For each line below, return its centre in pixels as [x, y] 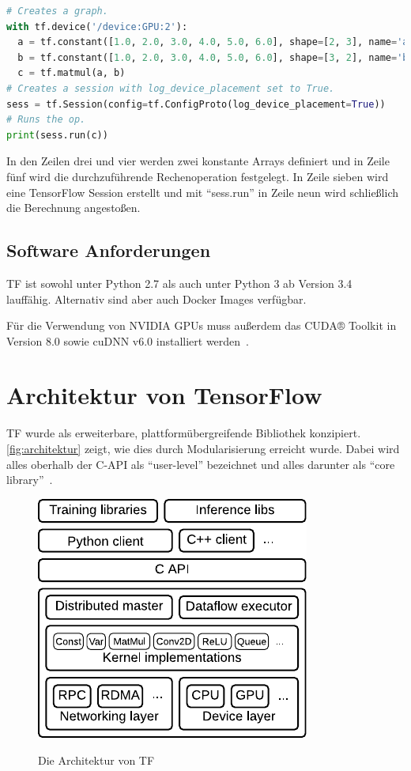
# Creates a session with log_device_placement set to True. [171, 88]
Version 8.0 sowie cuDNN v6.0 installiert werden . [128, 340]
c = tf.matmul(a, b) [72, 73]
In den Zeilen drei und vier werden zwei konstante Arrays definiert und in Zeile [198, 161]
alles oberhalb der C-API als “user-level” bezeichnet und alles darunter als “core [201, 464]
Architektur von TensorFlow [164, 395]
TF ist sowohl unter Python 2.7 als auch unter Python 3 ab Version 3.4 [179, 283]
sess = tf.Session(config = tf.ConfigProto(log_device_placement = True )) [196, 104]
